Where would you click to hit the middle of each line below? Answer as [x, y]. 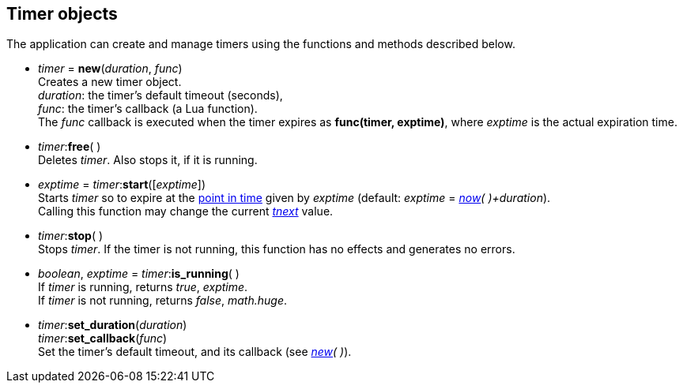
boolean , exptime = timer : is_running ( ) [139, 274]
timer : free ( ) [70, 147]
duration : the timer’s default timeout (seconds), [160, 95]
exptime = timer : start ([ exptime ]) [122, 185]
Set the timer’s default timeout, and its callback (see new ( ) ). [195, 352]
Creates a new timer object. [110, 82]
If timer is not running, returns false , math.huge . [163, 301]
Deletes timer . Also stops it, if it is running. [148, 160]
